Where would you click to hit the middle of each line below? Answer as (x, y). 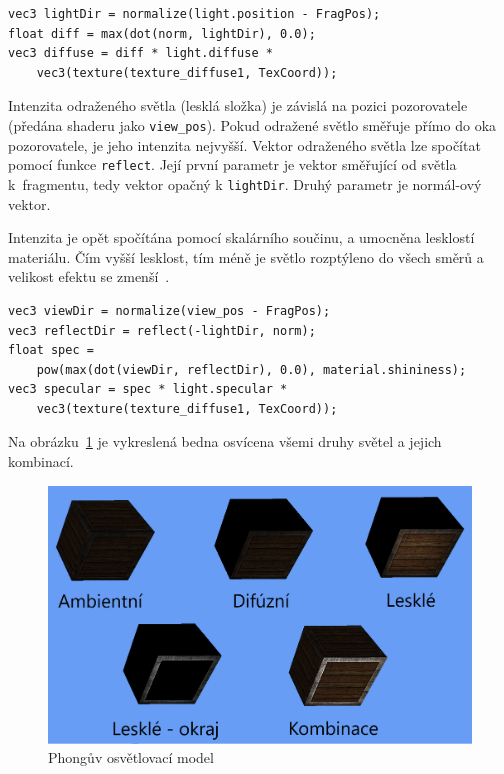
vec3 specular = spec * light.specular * (148, 389)
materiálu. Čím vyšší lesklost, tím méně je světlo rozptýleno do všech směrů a (246, 256)
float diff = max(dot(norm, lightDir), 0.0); (162, 33)
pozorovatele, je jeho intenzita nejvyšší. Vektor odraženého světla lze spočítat (244, 144)
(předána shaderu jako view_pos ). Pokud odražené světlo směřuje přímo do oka (252, 124)
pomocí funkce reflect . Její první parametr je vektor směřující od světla (232, 164)
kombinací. (41, 461)
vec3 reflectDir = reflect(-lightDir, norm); (162, 330)
